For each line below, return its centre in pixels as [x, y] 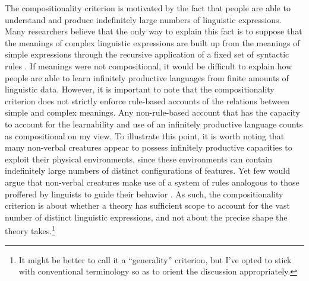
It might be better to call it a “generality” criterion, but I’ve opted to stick [155, 259]
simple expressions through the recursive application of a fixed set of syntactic [147, 54]
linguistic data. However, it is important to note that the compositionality [140, 89]
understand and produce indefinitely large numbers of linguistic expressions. [143, 19]
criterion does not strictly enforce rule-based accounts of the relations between [147, 100]
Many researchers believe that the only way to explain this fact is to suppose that [154, 31]
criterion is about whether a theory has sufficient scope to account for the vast [148, 205]
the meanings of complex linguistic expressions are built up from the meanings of [152, 42]
